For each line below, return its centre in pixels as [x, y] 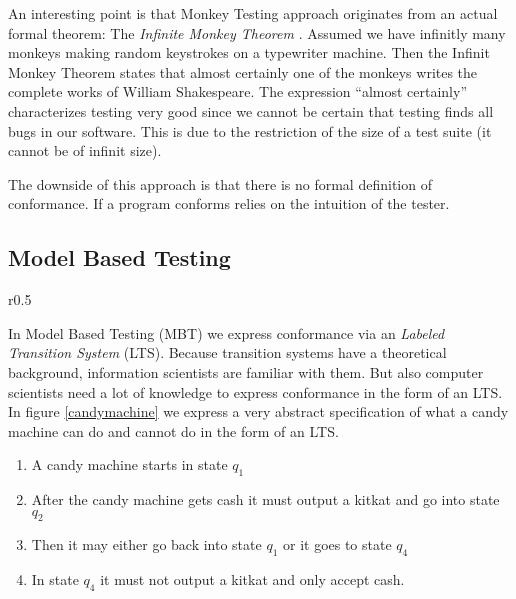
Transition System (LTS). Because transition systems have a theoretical [227, 352]
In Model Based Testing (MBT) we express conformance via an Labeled [226, 332]
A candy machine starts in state [129, 464]
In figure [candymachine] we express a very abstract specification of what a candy [258, 411]
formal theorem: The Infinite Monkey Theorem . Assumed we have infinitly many [257, 32]
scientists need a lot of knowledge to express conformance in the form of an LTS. [255, 391]
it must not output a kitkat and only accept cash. [252, 579]
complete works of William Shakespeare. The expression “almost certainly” [238, 91]
